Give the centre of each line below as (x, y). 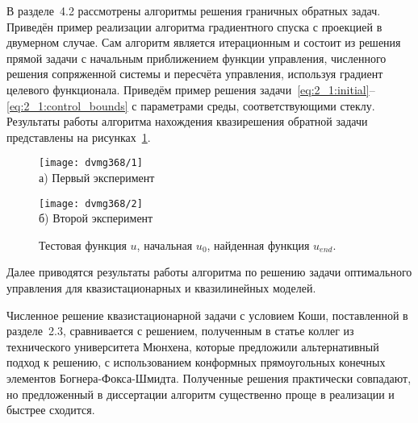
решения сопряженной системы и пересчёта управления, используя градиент (195, 74)
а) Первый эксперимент (97, 177)
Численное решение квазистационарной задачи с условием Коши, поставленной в (207, 315)
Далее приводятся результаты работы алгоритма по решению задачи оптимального (209, 272)
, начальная (165, 245)
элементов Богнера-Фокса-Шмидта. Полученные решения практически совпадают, (209, 378)
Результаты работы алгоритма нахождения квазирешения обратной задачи (187, 121)
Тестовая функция (83, 245)
